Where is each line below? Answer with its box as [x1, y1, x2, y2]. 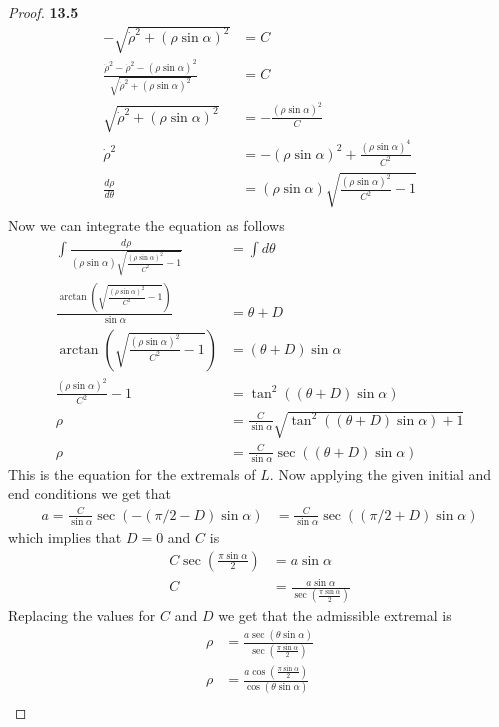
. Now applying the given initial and [269, 463, 492, 484]
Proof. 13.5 [8, 2, 79, 22]
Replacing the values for [8, 605, 156, 626]
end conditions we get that [8, 483, 172, 504]
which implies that [8, 526, 122, 547]
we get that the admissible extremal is [218, 605, 452, 626]
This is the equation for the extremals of [8, 463, 256, 484]
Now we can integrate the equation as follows [8, 215, 285, 236]
